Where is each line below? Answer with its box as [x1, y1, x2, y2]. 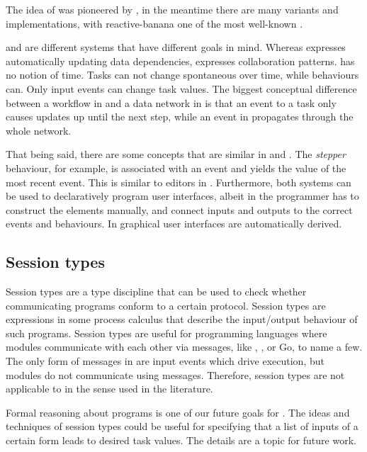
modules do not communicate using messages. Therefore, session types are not [6, 367, 345, 382]
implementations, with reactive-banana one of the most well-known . [6, 16, 303, 30]
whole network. [6, 123, 72, 137]
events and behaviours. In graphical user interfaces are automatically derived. [6, 216, 342, 231]
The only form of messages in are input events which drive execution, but [6, 354, 324, 368]
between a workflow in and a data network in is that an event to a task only [6, 95, 337, 110]
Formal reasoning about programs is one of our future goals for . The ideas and [6, 405, 350, 419]
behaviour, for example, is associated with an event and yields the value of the [6, 160, 346, 175]
